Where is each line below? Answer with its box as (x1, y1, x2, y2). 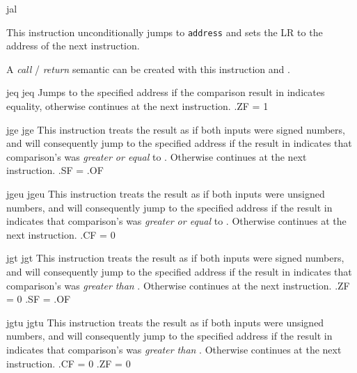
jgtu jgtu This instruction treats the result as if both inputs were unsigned (6, 315, 324, 329)
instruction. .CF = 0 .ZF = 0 (6, 356, 131, 370)
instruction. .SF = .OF (6, 163, 104, 177)
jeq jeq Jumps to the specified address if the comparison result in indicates (6, 85, 325, 100)
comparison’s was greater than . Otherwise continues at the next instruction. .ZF (6, 278, 350, 292)
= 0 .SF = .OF (6, 292, 71, 306)
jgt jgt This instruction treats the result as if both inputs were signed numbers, (6, 251, 344, 265)
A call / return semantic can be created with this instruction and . (6, 61, 290, 76)
